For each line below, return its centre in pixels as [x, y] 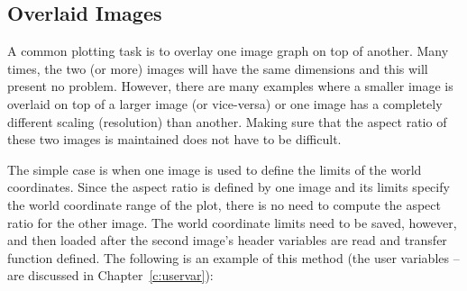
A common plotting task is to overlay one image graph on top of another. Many [228, 51]
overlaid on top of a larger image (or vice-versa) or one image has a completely [225, 103]
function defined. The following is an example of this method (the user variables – [233, 257]
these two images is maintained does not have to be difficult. [174, 139]
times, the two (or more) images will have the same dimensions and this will [218, 68]
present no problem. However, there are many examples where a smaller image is [230, 86]
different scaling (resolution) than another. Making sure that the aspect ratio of [227, 121]
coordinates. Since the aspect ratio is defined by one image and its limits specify [229, 187]
